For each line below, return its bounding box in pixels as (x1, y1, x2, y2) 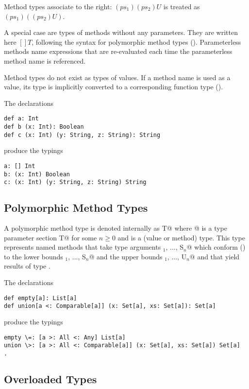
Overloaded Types (4, 371, 97, 386)
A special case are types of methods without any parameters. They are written (4, 27, 238, 37)
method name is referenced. (4, 55, 86, 66)
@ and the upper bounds (89, 251, 163, 261)
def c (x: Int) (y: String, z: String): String (4, 131, 161, 138)
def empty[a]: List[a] (4, 294, 77, 302)
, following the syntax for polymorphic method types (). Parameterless (32, 36, 241, 47)
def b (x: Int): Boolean (4, 123, 84, 130)
